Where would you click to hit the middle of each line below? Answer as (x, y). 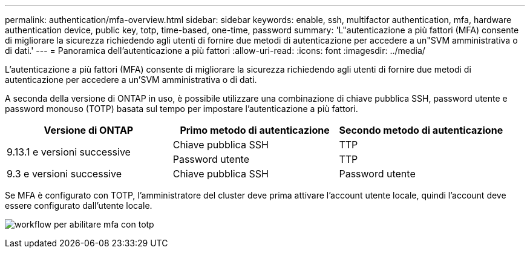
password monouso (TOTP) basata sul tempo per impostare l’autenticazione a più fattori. (182, 109)
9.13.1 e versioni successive (69, 152)
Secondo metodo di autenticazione (421, 130)
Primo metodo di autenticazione (255, 130)
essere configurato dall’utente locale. (79, 205)
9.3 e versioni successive (64, 174)
